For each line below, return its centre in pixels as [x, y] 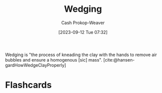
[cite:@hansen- [119, 60]
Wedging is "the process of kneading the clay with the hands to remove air [81, 55]
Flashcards [28, 85]
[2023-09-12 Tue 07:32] [83, 32]
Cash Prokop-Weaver [83, 23]
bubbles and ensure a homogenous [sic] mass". [54, 60]
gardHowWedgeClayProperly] [36, 65]
